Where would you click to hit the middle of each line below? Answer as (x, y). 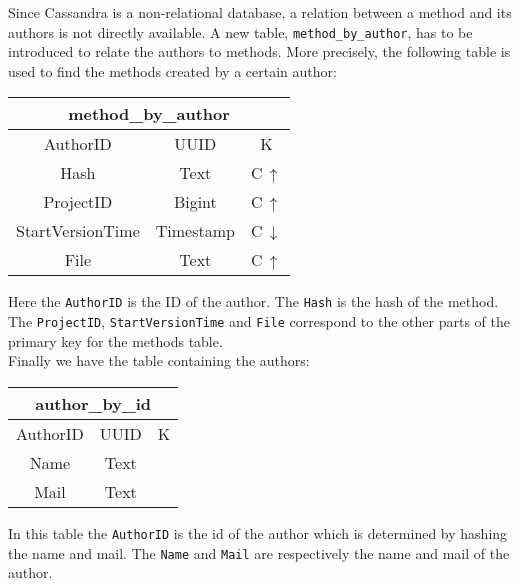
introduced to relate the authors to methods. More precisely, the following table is (259, 51)
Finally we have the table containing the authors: (159, 360)
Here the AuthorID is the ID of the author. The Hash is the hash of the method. (253, 301)
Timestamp (195, 231)
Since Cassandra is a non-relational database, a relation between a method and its (260, 12)
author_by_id (93, 403)
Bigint (195, 202)
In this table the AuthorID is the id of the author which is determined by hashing (258, 532)
